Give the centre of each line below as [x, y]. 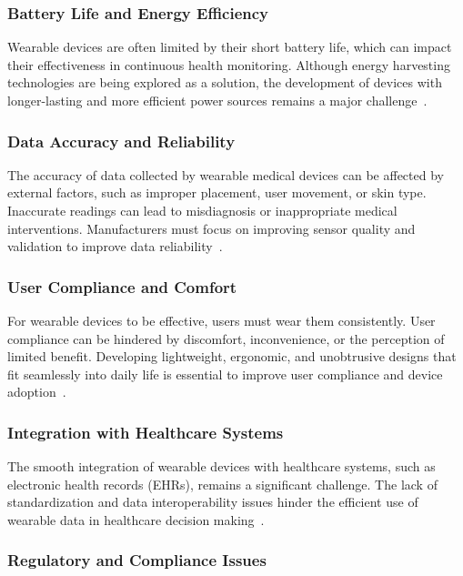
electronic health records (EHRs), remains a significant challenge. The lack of [222, 484]
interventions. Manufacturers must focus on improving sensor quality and [211, 228]
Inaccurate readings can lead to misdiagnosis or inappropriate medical [202, 210]
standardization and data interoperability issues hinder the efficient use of [213, 502]
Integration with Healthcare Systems [146, 432]
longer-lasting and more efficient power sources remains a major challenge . [217, 100]
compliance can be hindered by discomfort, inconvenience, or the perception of [226, 338]
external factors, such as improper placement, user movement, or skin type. [217, 192]
